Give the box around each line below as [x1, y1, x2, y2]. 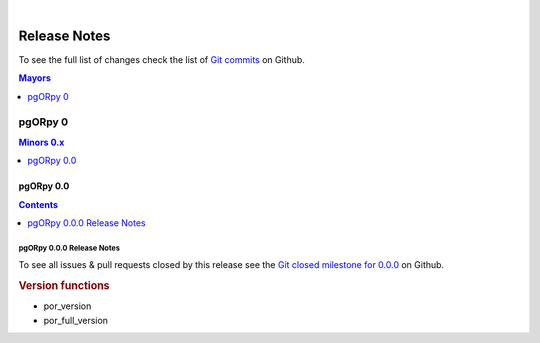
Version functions [18, 279, 110, 293]
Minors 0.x [18, 136, 65, 148]
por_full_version [43, 314, 109, 326]
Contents [18, 198, 59, 210]
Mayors [18, 72, 52, 84]
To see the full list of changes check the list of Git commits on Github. [18, 53, 305, 65]
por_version [43, 300, 92, 312]
